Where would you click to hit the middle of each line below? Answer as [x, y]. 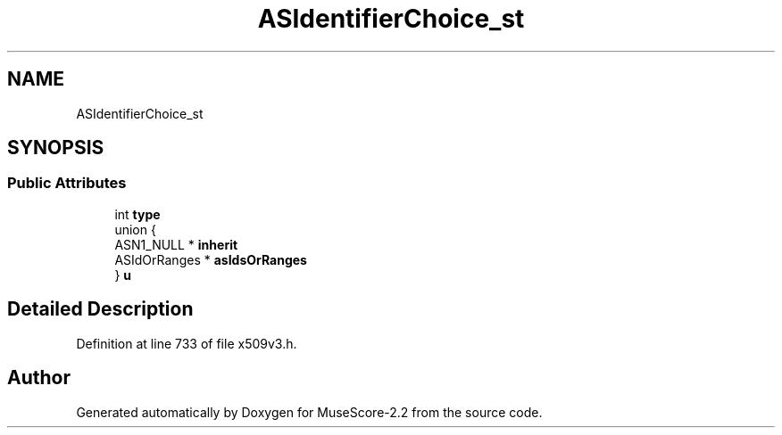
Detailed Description [100, 309]
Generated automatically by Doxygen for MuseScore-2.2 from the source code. [309, 412]
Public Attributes [67, 183]
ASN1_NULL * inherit [176, 244]
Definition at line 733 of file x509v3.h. [187, 343]
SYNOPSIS [56, 148]
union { [135, 229]
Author [39, 378]
